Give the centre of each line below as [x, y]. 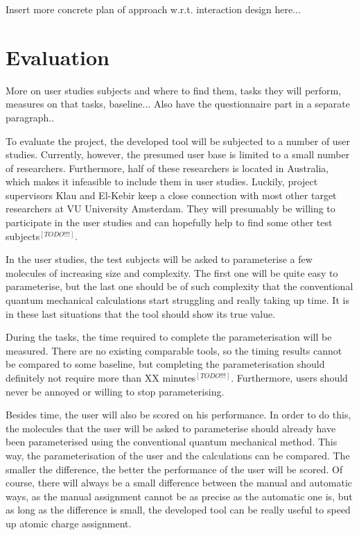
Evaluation [58, 57]
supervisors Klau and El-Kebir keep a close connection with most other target [171, 195]
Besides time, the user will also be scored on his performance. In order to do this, [178, 415]
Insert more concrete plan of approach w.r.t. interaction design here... [153, 9]
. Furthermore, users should [289, 377]
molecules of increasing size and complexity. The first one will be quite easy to [172, 272]
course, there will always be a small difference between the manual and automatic [179, 483]
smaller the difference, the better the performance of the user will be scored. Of [174, 469]
